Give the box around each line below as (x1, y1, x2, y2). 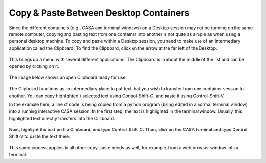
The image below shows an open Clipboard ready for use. (9, 74, 127, 80)
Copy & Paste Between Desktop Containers (9, 7, 190, 18)
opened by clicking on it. (9, 63, 59, 69)
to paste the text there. (24, 133, 71, 139)
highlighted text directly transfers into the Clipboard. (9, 115, 115, 121)
